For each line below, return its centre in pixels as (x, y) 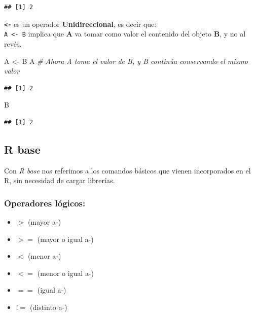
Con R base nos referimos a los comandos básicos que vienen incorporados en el (128, 170)
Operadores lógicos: (45, 203)
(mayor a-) (45, 222)
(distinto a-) (49, 307)
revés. (13, 43)
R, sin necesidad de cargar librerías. (60, 180)
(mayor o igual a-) (65, 239)
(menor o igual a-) (66, 273)
